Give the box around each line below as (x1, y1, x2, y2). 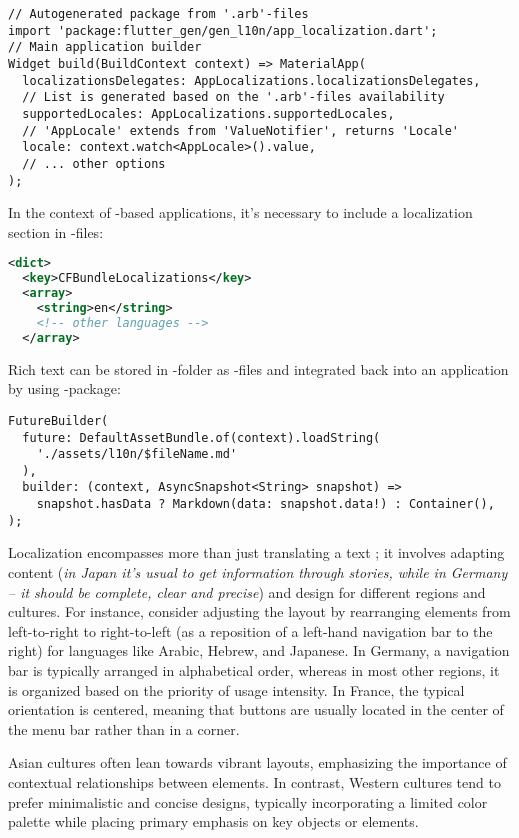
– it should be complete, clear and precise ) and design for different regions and (8, 581, 486, 602)
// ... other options (22, 156, 166, 171)
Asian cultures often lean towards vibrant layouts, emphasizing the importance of (8, 752, 507, 773)
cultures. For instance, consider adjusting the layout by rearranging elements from (8, 601, 511, 622)
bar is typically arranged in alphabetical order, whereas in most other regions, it (8, 660, 500, 680)
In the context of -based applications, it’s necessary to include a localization (8, 202, 473, 223)
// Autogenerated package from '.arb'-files (8, 7, 309, 21)
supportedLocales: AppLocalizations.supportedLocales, (22, 106, 395, 121)
